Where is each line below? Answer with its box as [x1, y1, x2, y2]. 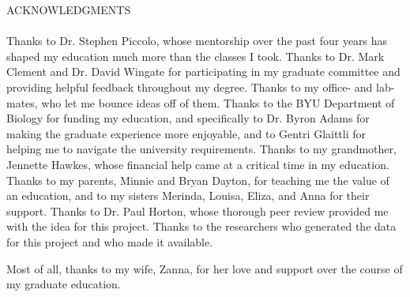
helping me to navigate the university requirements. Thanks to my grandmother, [6, 141, 397, 157]
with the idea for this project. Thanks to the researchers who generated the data [6, 218, 397, 235]
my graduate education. [6, 276, 121, 292]
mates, [6, 94, 38, 111]
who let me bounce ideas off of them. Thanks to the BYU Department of [41, 94, 395, 111]
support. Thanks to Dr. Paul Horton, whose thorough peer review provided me [6, 202, 389, 219]
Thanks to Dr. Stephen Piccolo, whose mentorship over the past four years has [6, 32, 388, 49]
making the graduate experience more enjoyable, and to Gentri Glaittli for [6, 125, 367, 141]
